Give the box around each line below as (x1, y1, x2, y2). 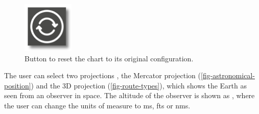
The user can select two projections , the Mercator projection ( (4, 70, 201, 81)
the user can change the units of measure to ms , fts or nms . (4, 100, 191, 110)
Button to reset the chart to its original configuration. (25, 53, 194, 63)
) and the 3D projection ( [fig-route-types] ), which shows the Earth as (31, 80, 247, 90)
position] (4, 80, 31, 90)
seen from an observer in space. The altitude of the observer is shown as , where (4, 90, 255, 101)
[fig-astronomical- (201, 70, 255, 81)
